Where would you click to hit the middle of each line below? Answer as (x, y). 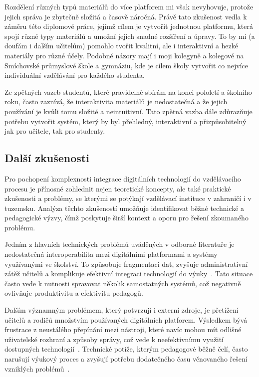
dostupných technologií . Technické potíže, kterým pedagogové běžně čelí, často (126, 349)
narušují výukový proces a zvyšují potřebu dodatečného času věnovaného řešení (126, 359)
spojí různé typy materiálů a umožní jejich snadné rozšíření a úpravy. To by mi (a (130, 36)
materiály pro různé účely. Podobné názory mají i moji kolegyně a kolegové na (124, 55)
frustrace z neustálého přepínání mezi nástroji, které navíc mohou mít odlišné (123, 329)
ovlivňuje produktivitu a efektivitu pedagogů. (74, 293)
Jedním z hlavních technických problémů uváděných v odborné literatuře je (120, 244)
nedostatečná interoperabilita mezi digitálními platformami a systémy (111, 254)
